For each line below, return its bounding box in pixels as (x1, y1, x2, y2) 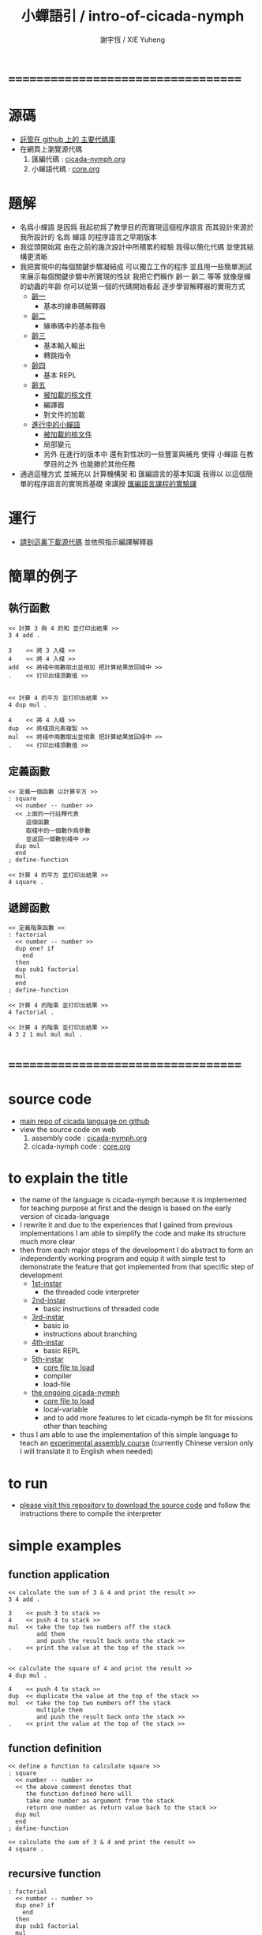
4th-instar (31, 1337, 65, 1347)
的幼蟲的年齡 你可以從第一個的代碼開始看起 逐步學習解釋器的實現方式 (19, 281, 245, 291)
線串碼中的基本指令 (43, 321, 107, 330)
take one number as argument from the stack (25, 1797, 175, 1805)
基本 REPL (43, 370, 77, 380)
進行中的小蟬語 (31, 419, 80, 429)
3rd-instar (31, 1312, 65, 1322)
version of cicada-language (19, 1212, 110, 1221)
